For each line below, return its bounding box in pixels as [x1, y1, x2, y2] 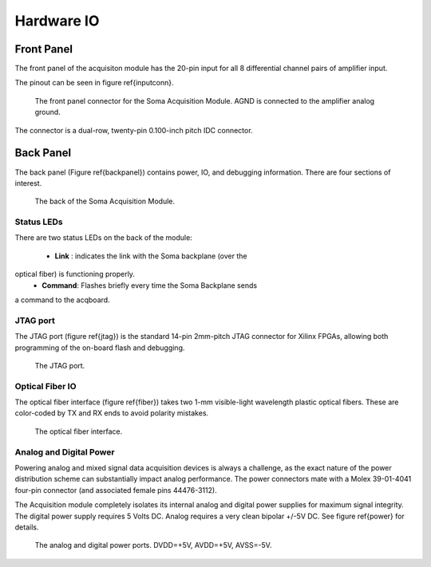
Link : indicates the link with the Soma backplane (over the [54, 251, 247, 261]
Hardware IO [14, 12, 100, 30]
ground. [34, 108, 61, 117]
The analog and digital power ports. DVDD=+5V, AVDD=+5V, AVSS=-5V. [34, 541, 272, 550]
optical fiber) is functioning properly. [14, 270, 136, 279]
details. [14, 522, 39, 532]
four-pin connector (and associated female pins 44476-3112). [14, 485, 217, 494]
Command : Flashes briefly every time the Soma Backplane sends [42, 280, 258, 290]
